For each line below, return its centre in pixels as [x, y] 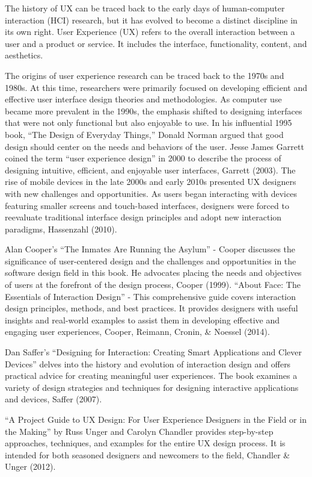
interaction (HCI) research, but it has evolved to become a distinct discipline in [151, 20]
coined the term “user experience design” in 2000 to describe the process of [143, 158]
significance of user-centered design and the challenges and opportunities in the [151, 260]
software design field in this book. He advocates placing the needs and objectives [153, 273]
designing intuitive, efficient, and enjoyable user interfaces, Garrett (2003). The [150, 170]
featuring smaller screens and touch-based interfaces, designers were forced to [147, 205]
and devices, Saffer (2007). [54, 399]
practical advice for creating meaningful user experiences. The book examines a [151, 376]
